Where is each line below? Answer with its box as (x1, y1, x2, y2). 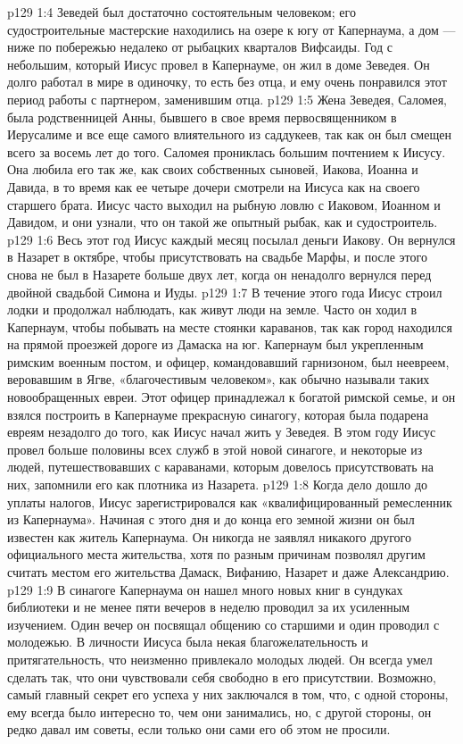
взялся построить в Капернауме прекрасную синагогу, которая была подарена (7, 405, 429, 423)
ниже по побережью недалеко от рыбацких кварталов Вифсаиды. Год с (7, 38, 393, 56)
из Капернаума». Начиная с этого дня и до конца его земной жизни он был (7, 510, 415, 529)
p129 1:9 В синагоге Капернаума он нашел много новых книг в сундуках (7, 580, 403, 598)
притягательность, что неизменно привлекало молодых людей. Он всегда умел (7, 649, 433, 668)
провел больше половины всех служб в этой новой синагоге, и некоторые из (7, 439, 423, 458)
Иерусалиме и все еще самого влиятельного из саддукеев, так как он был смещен (7, 125, 451, 144)
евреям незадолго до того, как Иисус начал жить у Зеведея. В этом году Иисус (7, 422, 436, 441)
